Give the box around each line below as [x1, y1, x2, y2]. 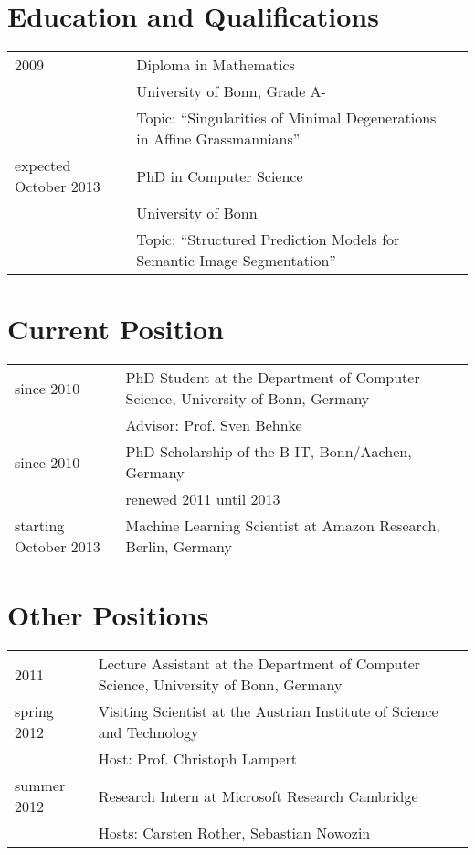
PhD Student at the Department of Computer [125, 367, 420, 389]
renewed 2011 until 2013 [125, 488, 280, 510]
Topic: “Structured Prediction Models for [136, 229, 400, 251]
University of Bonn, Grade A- [136, 80, 326, 102]
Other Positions [7, 596, 209, 634]
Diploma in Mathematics [136, 54, 295, 76]
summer [15, 775, 66, 796]
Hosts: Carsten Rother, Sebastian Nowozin [98, 822, 371, 844]
